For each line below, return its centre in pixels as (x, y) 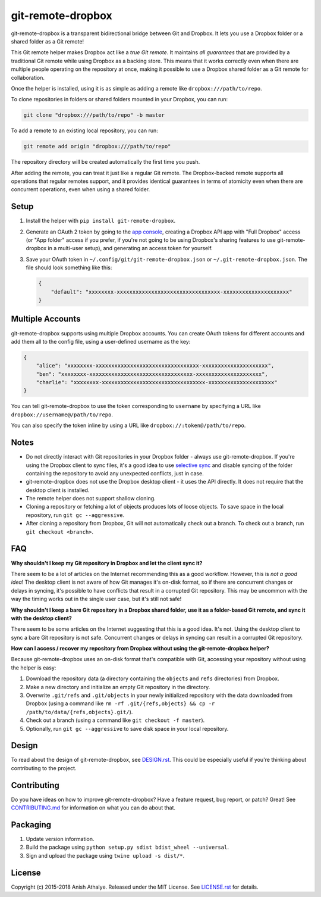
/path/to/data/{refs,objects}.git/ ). (79, 712)
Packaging (31, 825)
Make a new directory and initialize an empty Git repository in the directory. (118, 687)
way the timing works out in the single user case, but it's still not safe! (96, 599)
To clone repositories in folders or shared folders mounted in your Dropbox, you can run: (119, 99)
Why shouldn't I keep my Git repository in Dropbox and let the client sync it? (107, 563)
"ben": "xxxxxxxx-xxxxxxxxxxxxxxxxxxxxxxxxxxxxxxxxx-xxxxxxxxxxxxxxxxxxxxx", (152, 374)
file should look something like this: (69, 267)
